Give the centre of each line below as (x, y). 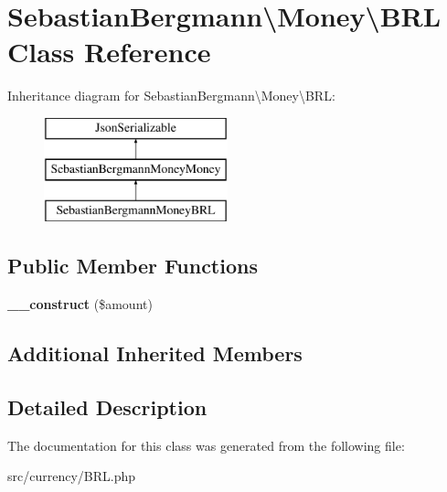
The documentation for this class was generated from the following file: (206, 445)
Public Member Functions (133, 266)
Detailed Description (107, 406)
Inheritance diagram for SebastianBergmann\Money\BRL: (171, 96)
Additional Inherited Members (155, 353)
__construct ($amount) (80, 304)
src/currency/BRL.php (72, 476)
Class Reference (109, 52)
